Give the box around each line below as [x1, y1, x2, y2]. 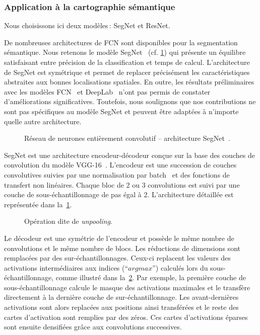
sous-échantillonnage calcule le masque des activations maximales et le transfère [4, 282, 250, 292]
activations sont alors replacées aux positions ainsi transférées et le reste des [4, 302, 239, 312]
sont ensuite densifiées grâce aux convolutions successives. [4, 321, 182, 332]
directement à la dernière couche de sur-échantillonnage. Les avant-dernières [4, 292, 239, 302]
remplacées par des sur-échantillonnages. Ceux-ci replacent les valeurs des [4, 253, 231, 263]
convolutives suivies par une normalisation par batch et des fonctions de [4, 169, 230, 180]
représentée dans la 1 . [4, 199, 72, 209]
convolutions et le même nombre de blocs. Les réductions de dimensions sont [4, 242, 240, 253]
